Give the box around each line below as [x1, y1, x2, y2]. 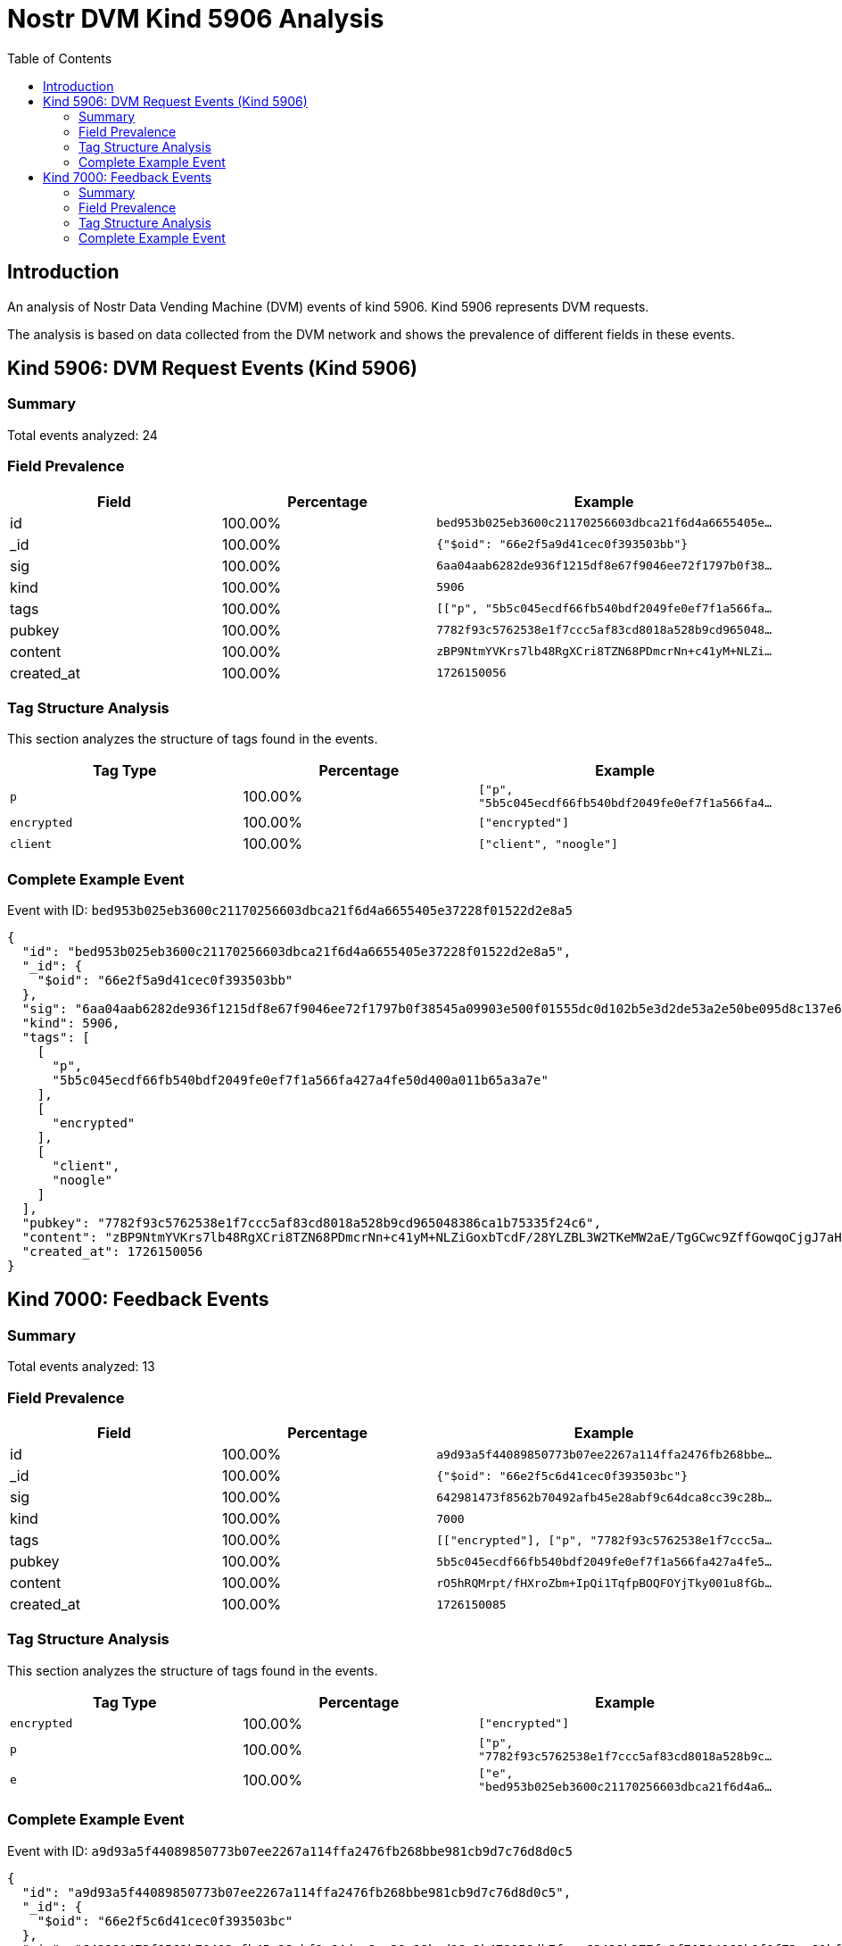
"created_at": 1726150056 [21, 1244, 203, 1260]
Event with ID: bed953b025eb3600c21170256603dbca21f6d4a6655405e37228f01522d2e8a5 [7, 902, 573, 919]
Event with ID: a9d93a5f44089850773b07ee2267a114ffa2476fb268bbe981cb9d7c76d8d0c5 [7, 1842, 573, 1859]
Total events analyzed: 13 [7, 1359, 155, 1375]
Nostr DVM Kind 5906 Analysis [7, 4, 384, 34]
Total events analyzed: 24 [7, 427, 158, 443]
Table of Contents [7, 50, 112, 66]
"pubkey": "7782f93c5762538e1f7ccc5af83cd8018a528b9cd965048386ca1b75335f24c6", [21, 1216, 601, 1231]
